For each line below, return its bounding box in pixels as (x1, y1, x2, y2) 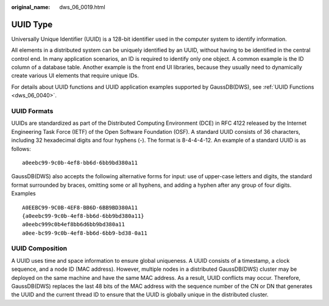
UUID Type (11, 19, 53, 30)
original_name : (11, 4, 51, 10)
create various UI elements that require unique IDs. (11, 72, 140, 79)
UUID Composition (11, 244, 67, 252)
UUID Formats (11, 107, 54, 116)
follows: (11, 145, 31, 152)
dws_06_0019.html (59, 4, 106, 10)
